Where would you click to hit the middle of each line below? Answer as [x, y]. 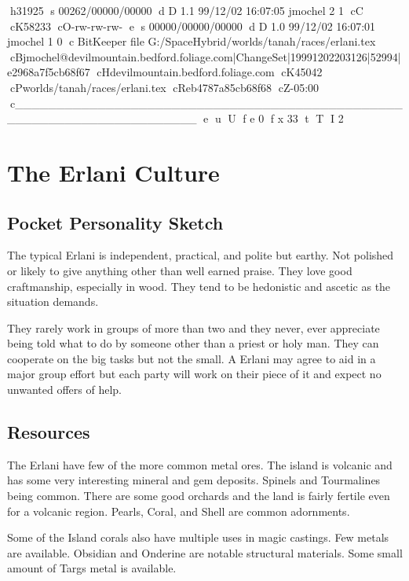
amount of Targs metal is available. [92, 568]
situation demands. [53, 302]
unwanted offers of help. [64, 390]
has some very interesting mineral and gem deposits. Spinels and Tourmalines [194, 480]
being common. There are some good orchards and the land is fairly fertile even [199, 496]
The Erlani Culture [113, 172]
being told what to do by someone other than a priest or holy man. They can [193, 343]
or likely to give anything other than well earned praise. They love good [180, 270]
